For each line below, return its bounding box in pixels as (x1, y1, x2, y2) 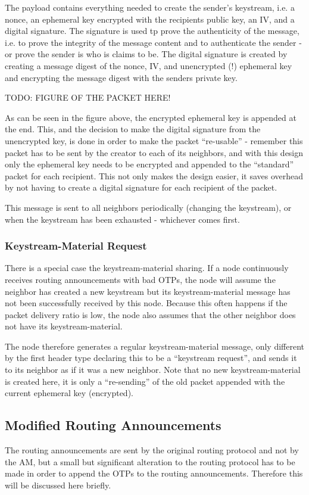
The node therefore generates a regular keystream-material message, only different (5, 340, 305, 352)
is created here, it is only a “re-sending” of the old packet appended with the (5, 375, 285, 387)
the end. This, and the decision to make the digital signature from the (5, 123, 261, 135)
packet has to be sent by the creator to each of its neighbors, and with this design (5, 146, 304, 158)
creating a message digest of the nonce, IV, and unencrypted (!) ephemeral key (5, 59, 292, 71)
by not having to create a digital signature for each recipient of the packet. (5, 181, 277, 194)
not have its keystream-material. (5, 320, 123, 332)
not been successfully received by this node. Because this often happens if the (5, 297, 288, 309)
